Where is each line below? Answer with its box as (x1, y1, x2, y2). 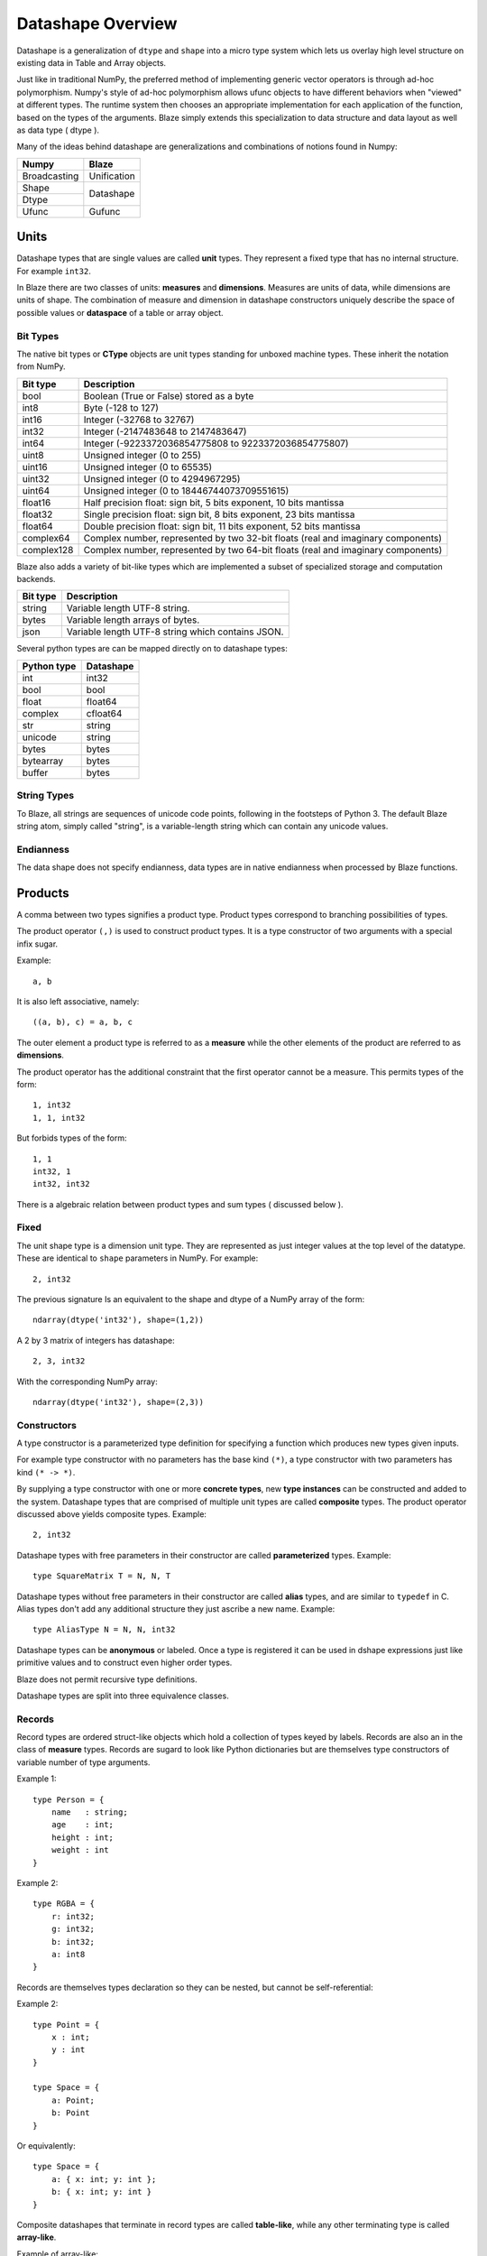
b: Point (51, 2108, 90, 2118)
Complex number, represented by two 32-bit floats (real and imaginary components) (83, 532, 442, 544)
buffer (22, 766, 49, 779)
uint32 (22, 472, 50, 485)
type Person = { (32, 1794, 105, 1805)
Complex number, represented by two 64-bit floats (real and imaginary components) (83, 543, 443, 556)
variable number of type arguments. (16, 1756, 151, 1768)
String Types (16, 790, 75, 802)
